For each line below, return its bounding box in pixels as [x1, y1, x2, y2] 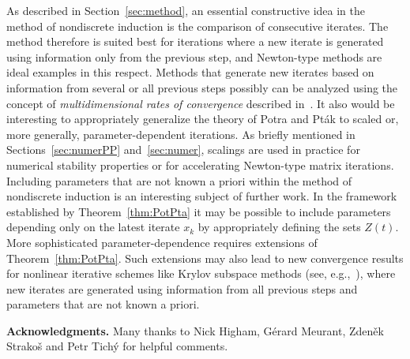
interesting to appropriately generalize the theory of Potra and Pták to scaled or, [6, 110, 399, 127]
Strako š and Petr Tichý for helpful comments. [6, 338, 228, 354]
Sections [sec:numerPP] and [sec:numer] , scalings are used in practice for [6, 141, 360, 158]
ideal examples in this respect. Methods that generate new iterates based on [6, 64, 374, 80]
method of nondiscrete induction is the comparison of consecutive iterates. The [6, 17, 389, 34]
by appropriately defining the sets [197, 219, 361, 235]
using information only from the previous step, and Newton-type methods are [6, 48, 382, 65]
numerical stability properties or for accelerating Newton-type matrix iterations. [6, 156, 394, 173]
